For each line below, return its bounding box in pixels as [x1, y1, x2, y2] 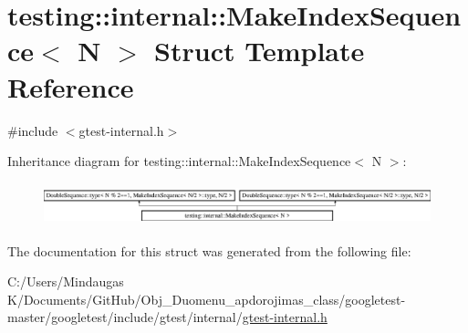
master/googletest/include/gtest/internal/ [7, 307, 243, 327]
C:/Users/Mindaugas [7, 272, 124, 291]
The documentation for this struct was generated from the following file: [7, 241, 411, 260]
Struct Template [154, 32, 365, 69]
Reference [7, 68, 134, 105]
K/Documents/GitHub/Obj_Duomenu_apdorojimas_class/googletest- [7, 289, 406, 308]
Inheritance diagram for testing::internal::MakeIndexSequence [7, 151, 351, 171]
